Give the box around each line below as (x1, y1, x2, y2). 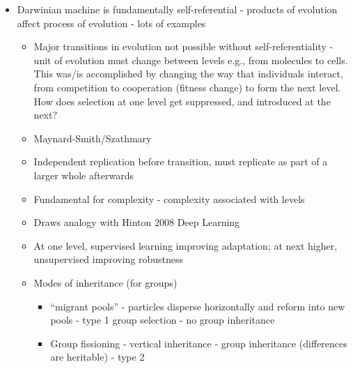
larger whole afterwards (33, 167, 134, 182)
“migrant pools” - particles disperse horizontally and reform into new (50, 299, 345, 313)
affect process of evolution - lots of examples (17, 15, 206, 30)
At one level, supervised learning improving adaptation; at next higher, (33, 238, 338, 253)
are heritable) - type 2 (50, 349, 145, 364)
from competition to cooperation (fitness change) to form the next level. (33, 80, 341, 94)
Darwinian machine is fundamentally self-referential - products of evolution (17, 2, 338, 16)
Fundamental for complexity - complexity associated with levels (33, 191, 305, 206)
